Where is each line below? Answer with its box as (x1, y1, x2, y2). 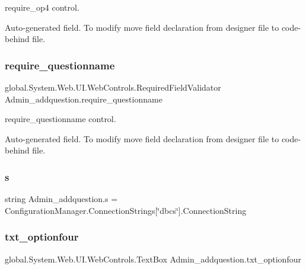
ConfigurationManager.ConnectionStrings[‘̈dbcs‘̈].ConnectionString (5, 204, 247, 216)
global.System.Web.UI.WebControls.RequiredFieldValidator (5, 81, 221, 93)
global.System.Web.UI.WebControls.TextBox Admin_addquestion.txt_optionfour (5, 252, 301, 265)
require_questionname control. (5, 113, 116, 125)
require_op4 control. (5, 1, 79, 13)
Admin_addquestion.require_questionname (5, 92, 162, 105)
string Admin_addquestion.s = (5, 193, 118, 205)
